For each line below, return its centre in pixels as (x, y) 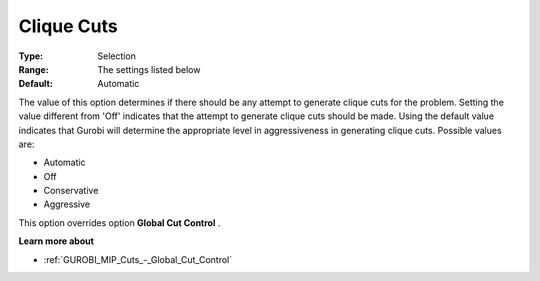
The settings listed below (149, 69)
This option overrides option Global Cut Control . (119, 222)
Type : (31, 56)
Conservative (71, 191)
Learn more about (56, 241)
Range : (33, 69)
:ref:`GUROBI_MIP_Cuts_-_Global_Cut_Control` (138, 259)
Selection (117, 56)
